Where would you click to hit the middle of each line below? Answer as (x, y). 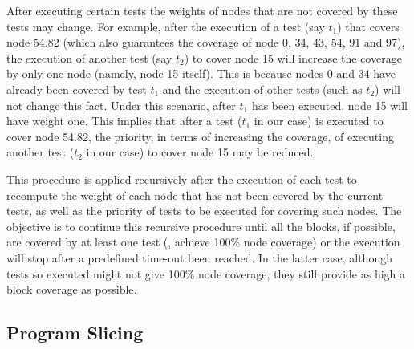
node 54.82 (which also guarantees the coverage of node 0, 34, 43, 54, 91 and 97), (206, 42)
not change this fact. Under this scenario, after (121, 105)
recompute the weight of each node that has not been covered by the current (195, 195)
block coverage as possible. (72, 289)
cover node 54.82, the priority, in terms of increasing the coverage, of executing (200, 136)
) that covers (368, 26)
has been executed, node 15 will (330, 105)
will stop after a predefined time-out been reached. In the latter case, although (199, 257)
